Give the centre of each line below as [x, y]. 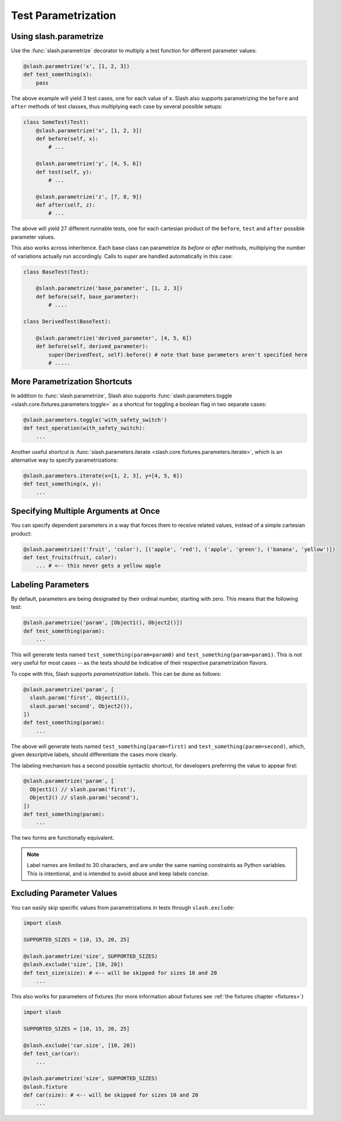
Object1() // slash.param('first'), [83, 789]
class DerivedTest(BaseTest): [67, 321]
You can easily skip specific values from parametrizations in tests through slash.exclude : [123, 907]
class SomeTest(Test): [56, 122]
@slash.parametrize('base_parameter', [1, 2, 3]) [109, 288]
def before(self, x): [67, 138]
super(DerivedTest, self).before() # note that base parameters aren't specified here [178, 355]
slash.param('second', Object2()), [81, 706]
